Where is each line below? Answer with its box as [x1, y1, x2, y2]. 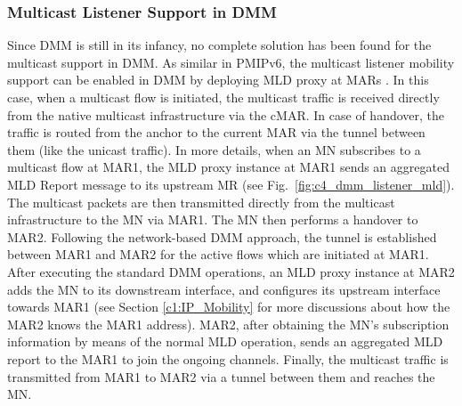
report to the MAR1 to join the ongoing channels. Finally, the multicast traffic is [7, 349, 449, 368]
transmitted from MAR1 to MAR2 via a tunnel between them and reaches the [7, 367, 435, 386]
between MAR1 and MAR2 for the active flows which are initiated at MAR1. [7, 245, 429, 264]
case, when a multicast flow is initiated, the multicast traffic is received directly [7, 88, 440, 106]
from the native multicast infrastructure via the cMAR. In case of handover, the [7, 105, 445, 124]
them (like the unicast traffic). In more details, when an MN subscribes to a [7, 140, 421, 158]
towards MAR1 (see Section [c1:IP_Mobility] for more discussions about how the [7, 297, 450, 316]
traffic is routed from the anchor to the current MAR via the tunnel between [7, 123, 426, 142]
